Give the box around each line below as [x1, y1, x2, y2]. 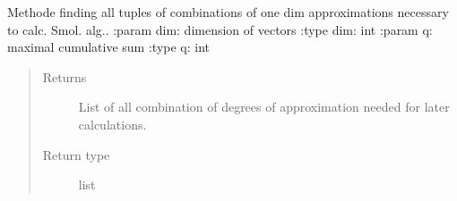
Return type [42, 145, 110, 163]
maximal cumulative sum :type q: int [7, 38, 211, 56]
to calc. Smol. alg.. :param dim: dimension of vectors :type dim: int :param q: [7, 20, 433, 38]
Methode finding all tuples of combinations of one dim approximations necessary [7, 3, 449, 21]
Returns [42, 67, 87, 86]
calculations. [78, 114, 147, 133]
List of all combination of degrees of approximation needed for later [78, 97, 450, 116]
